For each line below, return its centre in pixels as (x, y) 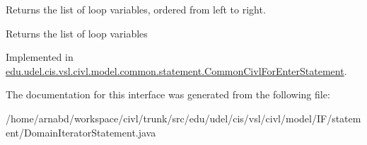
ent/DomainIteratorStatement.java (81, 132)
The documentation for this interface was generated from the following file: (168, 94)
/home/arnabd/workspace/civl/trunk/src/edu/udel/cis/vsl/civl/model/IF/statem (183, 118)
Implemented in (40, 57)
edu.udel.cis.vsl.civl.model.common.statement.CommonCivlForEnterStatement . (176, 70)
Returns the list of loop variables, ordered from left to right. (136, 9)
